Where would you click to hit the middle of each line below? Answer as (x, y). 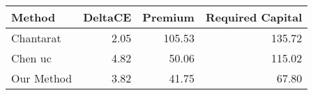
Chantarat (36, 38)
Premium (168, 17)
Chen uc (31, 58)
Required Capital (254, 17)
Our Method (42, 78)
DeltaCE (107, 17)
